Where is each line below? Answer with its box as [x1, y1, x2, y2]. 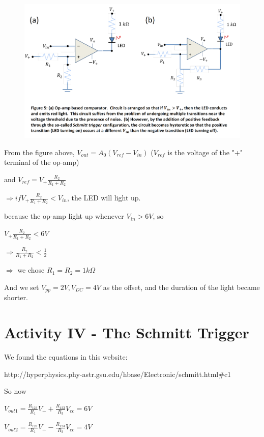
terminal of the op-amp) [4, 157, 79, 167]
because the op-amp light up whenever [4, 211, 124, 221]
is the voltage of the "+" [167, 147, 243, 157]
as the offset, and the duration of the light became [103, 281, 260, 292]
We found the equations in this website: [4, 352, 128, 362]
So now [4, 386, 26, 396]
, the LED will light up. [67, 192, 141, 203]
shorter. [4, 292, 28, 303]
